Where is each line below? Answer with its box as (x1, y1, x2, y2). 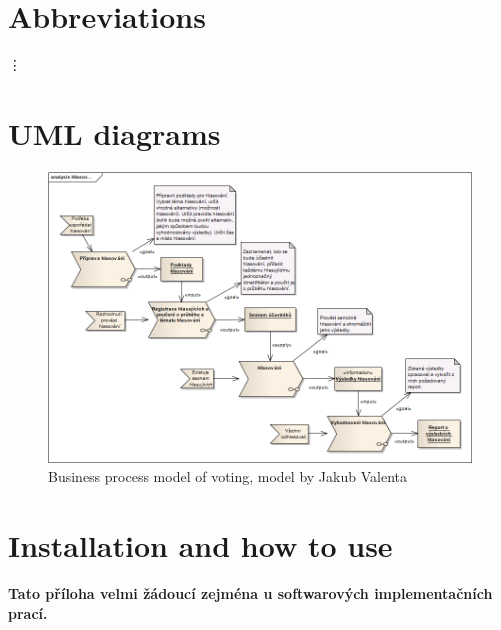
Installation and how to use (8, 525, 393, 566)
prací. (8, 602, 48, 623)
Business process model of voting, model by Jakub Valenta (48, 466, 407, 487)
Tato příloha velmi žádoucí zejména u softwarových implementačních (8, 583, 493, 603)
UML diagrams (8, 112, 221, 153)
